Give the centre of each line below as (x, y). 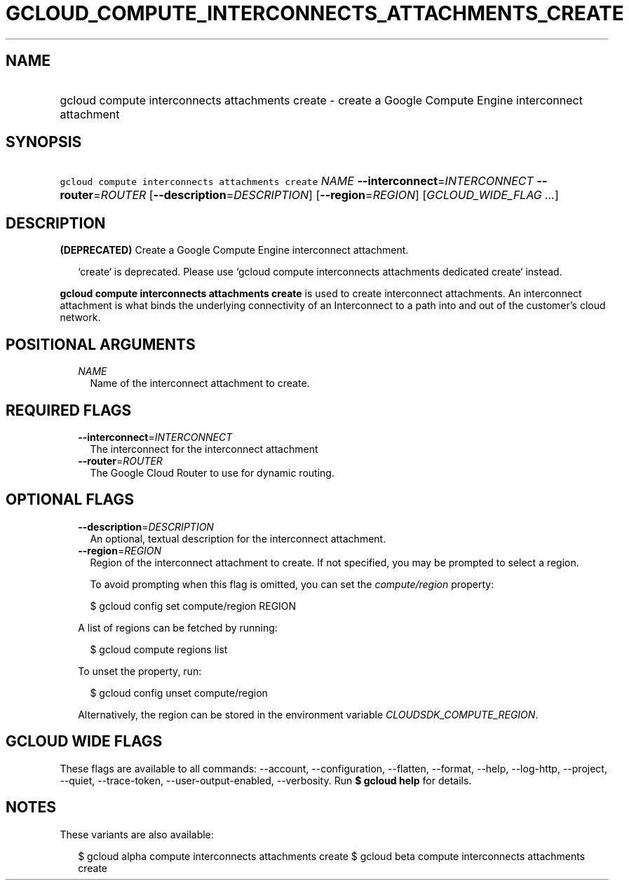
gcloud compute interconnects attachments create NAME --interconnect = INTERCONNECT (297, 181)
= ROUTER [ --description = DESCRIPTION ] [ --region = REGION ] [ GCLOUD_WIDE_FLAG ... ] (326, 195)
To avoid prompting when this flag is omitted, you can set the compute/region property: (292, 584)
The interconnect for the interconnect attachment (204, 449)
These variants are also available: (137, 834)
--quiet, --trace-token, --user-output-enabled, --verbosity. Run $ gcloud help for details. (266, 780)
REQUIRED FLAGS (69, 410)
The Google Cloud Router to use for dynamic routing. (212, 472)
